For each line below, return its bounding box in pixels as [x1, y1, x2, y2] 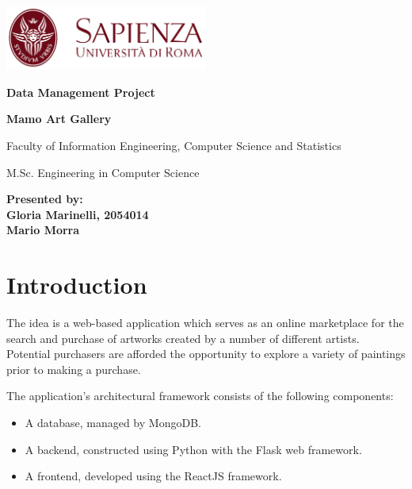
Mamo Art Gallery [6, 110, 112, 127]
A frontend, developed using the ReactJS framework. [25, 468, 282, 484]
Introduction [6, 268, 147, 301]
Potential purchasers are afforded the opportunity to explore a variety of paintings [6, 345, 406, 362]
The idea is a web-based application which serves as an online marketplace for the [6, 314, 404, 331]
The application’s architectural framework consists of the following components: [6, 387, 394, 404]
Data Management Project [6, 83, 155, 100]
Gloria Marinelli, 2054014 [6, 206, 149, 222]
